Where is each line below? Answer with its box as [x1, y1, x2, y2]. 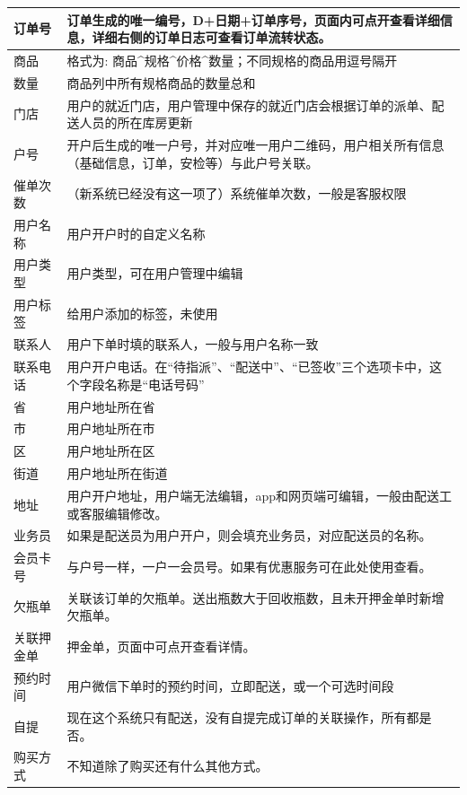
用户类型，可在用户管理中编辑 [66, 264, 243, 283]
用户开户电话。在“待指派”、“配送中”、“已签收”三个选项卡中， [66, 357, 430, 376]
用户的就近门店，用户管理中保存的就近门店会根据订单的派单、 [66, 95, 432, 114]
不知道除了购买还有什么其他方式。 [66, 756, 269, 775]
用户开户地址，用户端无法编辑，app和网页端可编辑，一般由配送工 [66, 485, 453, 504]
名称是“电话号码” [104, 374, 205, 393]
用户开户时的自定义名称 [66, 223, 206, 242]
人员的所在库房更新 [79, 113, 193, 132]
